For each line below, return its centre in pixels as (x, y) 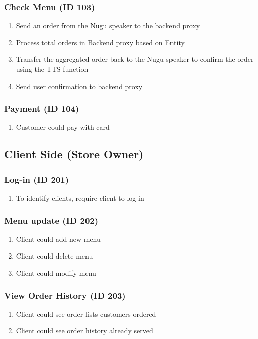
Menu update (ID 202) (51, 220)
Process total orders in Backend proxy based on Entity (100, 42)
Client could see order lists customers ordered (86, 314)
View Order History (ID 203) (65, 295)
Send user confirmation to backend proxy (79, 86)
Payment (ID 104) (42, 108)
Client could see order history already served (84, 331)
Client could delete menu (54, 256)
